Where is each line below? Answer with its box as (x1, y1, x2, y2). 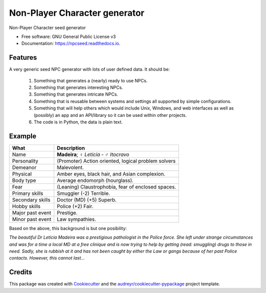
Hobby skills (12, 203, 41, 210)
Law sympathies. (57, 216, 96, 222)
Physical (12, 170, 32, 177)
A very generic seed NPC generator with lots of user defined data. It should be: (9, 67, 170, 73)
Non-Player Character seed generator (9, 25, 86, 31)
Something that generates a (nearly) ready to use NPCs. (33, 77, 148, 83)
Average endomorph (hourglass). (57, 177, 134, 183)
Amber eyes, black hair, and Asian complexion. (57, 170, 166, 177)
